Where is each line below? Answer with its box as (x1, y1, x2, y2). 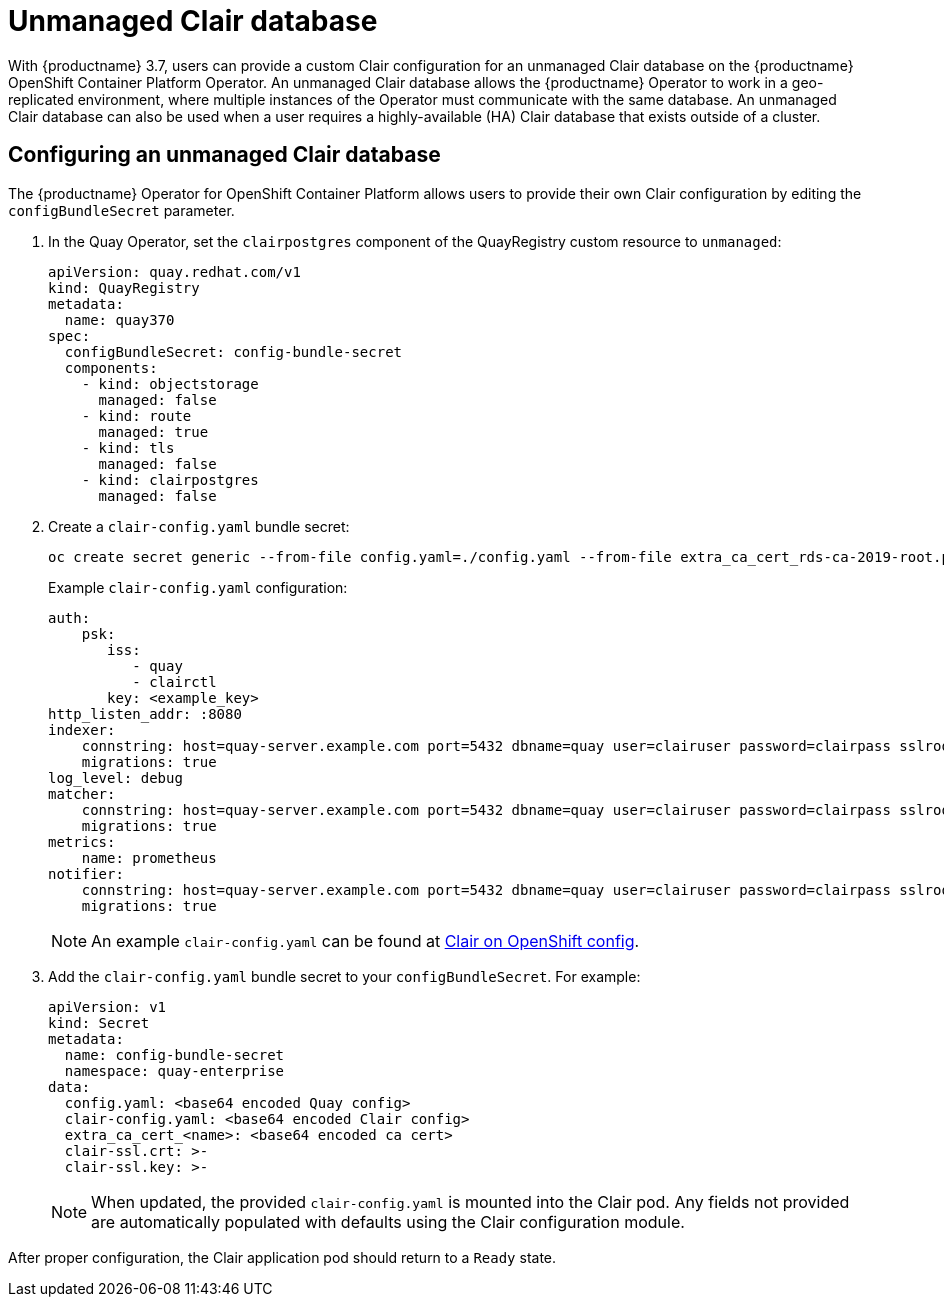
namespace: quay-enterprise (64, 1062, 285, 1079)
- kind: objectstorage (81, 375, 259, 392)
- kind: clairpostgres (81, 471, 259, 488)
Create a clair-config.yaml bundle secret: (48, 517, 350, 535)
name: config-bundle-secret (64, 1046, 285, 1063)
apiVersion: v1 (48, 998, 167, 1015)
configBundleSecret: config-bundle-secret (64, 343, 403, 360)
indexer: (48, 721, 116, 738)
